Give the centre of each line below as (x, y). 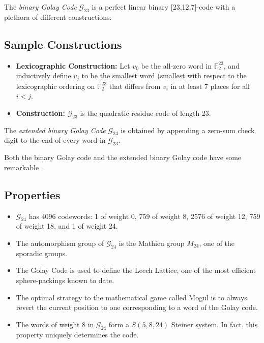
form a (119, 324)
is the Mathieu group (152, 243)
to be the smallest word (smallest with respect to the (164, 75)
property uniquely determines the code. (77, 334)
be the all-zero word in (177, 65)
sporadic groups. (41, 253)
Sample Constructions (63, 44)
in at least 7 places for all (210, 86)
